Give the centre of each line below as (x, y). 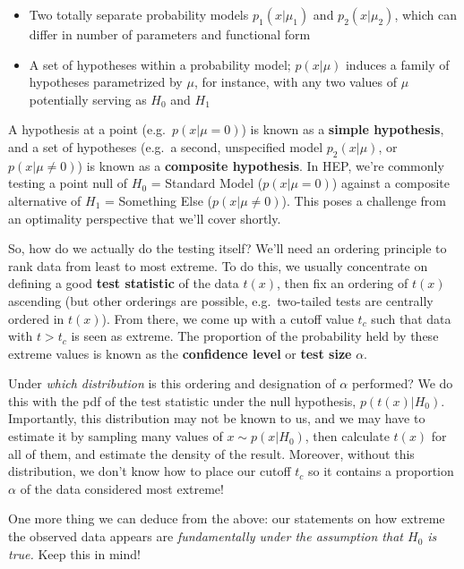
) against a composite (391, 183)
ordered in (36, 318)
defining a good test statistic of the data (124, 283)
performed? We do (402, 383)
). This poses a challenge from (364, 200)
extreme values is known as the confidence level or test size (180, 353)
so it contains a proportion (381, 471)
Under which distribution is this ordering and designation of (172, 383)
